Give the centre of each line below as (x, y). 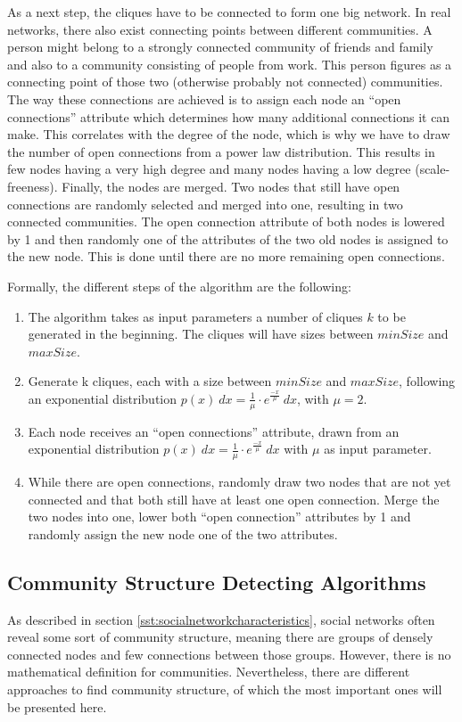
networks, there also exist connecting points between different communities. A (220, 29)
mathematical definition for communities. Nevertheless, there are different (209, 672)
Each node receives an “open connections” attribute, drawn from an (214, 431)
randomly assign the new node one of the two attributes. (183, 533)
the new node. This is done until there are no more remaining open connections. (226, 256)
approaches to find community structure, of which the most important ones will (225, 689)
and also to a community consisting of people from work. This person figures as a (230, 64)
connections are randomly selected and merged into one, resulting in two (205, 204)
